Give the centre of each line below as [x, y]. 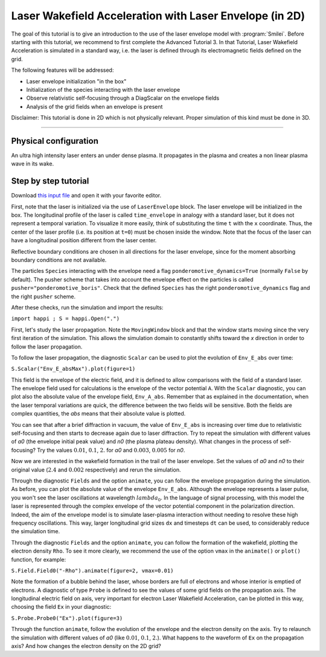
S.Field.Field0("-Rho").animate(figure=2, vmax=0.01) [92, 570]
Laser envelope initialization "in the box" [76, 81]
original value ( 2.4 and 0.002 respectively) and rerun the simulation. [96, 470]
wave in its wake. [33, 164]
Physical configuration [55, 141]
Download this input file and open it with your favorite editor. [86, 196]
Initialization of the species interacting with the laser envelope [103, 89]
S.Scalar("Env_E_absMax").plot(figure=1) [73, 369]
